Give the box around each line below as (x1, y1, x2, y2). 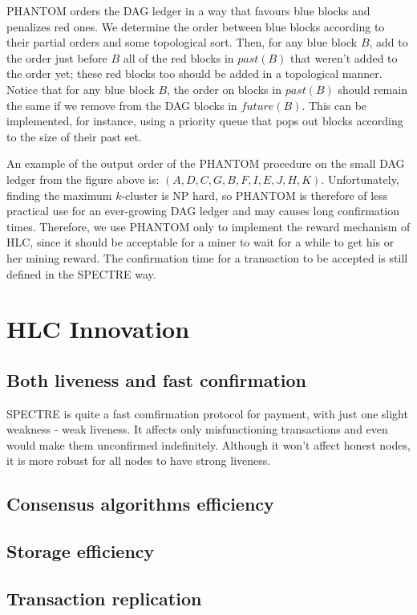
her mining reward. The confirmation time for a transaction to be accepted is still (6, 249, 408, 266)
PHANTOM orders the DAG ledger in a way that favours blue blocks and (6, 2, 370, 18)
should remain (338, 80, 407, 97)
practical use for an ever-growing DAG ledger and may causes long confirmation (6, 202, 399, 219)
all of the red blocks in (123, 49, 234, 66)
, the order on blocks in (167, 80, 281, 97)
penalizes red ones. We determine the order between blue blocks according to (6, 18, 385, 35)
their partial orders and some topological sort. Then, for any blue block (6, 34, 358, 51)
